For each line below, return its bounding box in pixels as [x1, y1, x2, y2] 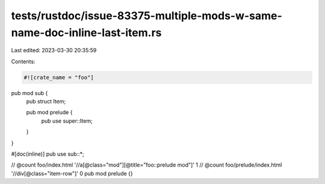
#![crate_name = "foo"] [23, 74, 94, 81]
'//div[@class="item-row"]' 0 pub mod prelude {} [11, 170, 134, 177]
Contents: [11, 58, 36, 65]
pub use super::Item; [41, 117, 93, 124]
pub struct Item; [26, 98, 66, 105]
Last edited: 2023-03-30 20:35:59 [11, 47, 97, 54]
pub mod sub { [11, 89, 48, 96]
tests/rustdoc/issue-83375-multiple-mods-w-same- [11, 9, 282, 22]
